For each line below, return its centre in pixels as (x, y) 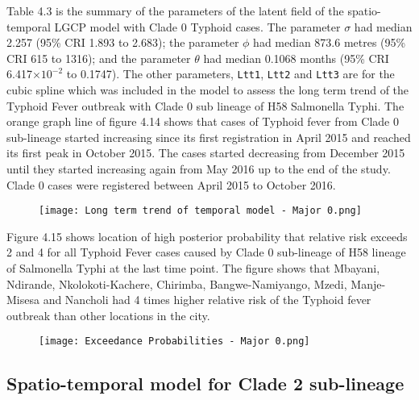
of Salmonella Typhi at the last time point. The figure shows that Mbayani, (193, 268)
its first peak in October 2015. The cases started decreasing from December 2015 (206, 153)
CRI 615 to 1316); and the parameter (99, 58)
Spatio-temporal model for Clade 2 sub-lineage (205, 383)
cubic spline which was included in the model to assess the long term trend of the (208, 90)
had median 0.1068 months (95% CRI (296, 58)
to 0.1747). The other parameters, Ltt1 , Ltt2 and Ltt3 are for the (230, 74)
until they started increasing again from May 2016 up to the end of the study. (199, 169)
